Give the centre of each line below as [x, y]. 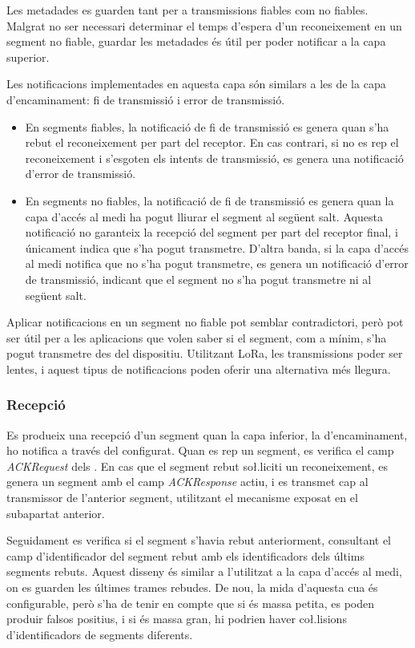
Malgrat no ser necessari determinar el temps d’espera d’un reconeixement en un [204, 25]
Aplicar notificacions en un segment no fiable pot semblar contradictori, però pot [205, 322]
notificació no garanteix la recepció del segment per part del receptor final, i [212, 232]
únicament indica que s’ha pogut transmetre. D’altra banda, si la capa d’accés [217, 247]
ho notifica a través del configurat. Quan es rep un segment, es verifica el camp [200, 450]
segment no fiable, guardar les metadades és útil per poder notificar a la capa [196, 41]
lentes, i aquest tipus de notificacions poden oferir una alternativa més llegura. [199, 369]
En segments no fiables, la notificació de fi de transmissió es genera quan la [210, 200]
